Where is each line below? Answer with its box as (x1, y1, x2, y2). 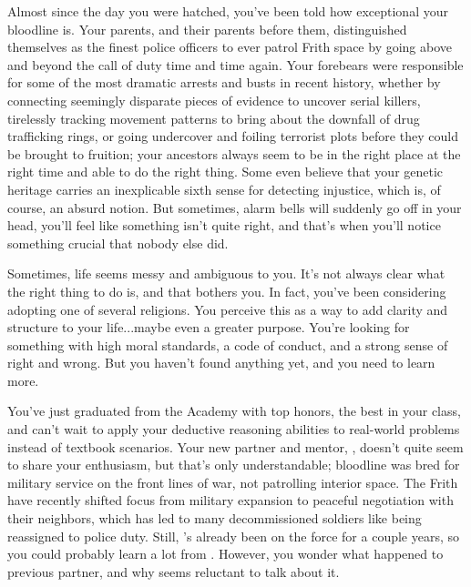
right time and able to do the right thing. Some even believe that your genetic (7, 162, 444, 181)
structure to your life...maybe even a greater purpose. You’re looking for (7, 318, 410, 337)
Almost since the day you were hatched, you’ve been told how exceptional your (7, 2, 448, 20)
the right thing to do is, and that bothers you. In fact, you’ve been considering (7, 281, 446, 300)
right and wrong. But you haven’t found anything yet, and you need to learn (7, 353, 435, 372)
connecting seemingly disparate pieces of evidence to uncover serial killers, (7, 90, 421, 109)
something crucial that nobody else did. (7, 233, 229, 252)
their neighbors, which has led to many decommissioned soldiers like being (7, 509, 422, 528)
